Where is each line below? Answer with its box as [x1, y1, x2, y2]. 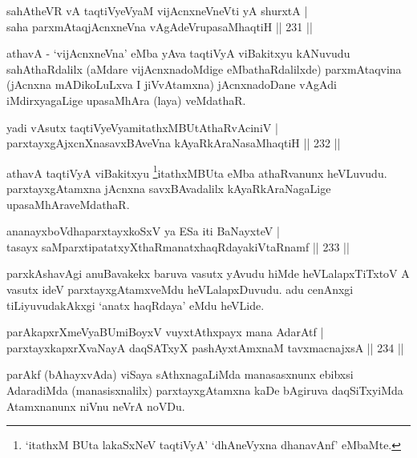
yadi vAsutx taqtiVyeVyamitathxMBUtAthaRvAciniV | [6, 119, 278, 135]
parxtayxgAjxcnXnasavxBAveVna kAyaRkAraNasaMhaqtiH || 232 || [6, 135, 341, 151]
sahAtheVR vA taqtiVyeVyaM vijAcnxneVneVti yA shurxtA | [6, 2, 308, 18]
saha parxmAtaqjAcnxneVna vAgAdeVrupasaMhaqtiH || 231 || [6, 18, 313, 34]
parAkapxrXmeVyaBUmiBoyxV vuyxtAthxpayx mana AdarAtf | [6, 323, 324, 340]
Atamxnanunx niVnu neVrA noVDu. [6, 397, 185, 414]
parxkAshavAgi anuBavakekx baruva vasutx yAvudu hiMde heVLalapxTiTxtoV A [6, 265, 410, 282]
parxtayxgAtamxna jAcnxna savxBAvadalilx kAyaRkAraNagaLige [6, 180, 331, 196]
